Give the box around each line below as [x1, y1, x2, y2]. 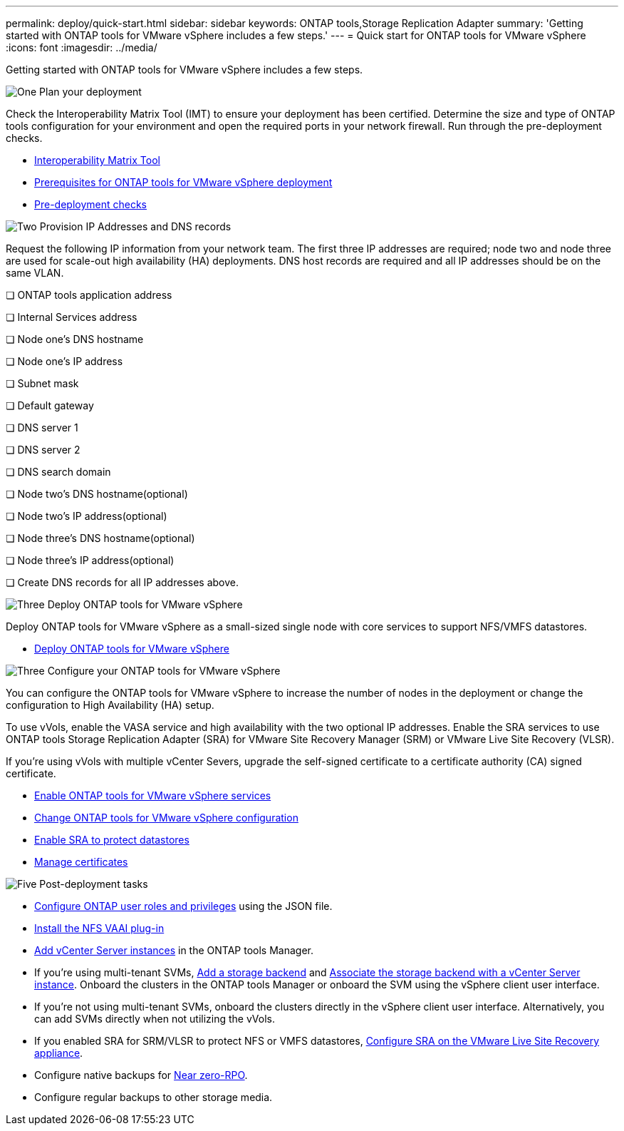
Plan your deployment [39, 86, 142, 98]
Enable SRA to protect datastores [34, 834, 189, 846]
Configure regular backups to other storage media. [34, 1091, 273, 1103]
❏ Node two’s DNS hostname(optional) [6, 488, 188, 500]
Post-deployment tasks [39, 878, 148, 890]
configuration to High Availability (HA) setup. [6, 699, 214, 711]
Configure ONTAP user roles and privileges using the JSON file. [34, 900, 333, 912]
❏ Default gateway [6, 399, 94, 411]
